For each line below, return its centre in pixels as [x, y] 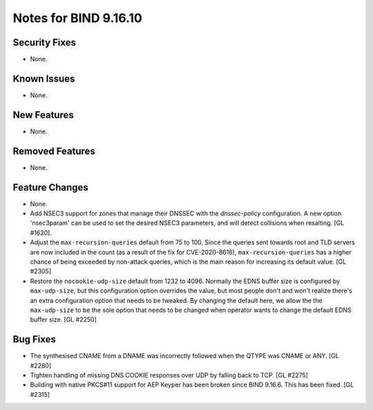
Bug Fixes [35, 339]
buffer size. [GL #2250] [63, 320]
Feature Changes [51, 187]
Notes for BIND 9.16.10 [78, 18]
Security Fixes [44, 42]
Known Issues [44, 78]
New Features [43, 115]
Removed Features [54, 151]
